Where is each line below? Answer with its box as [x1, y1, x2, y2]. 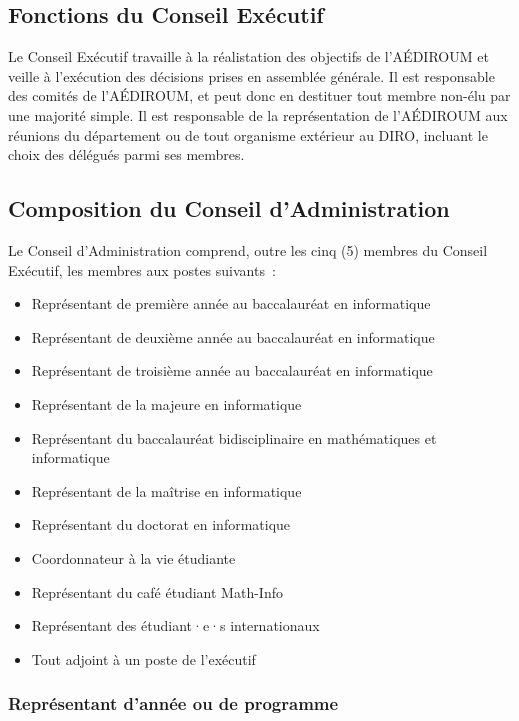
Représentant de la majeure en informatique [31, 393, 302, 414]
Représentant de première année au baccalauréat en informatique [31, 293, 431, 314]
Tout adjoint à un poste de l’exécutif [31, 648, 256, 669]
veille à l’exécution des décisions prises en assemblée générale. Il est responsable [8, 65, 495, 86]
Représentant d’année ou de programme [8, 691, 339, 716]
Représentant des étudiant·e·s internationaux [31, 615, 320, 636]
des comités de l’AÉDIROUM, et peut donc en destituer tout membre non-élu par [8, 85, 511, 106]
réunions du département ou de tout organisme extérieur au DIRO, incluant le [8, 124, 488, 145]
